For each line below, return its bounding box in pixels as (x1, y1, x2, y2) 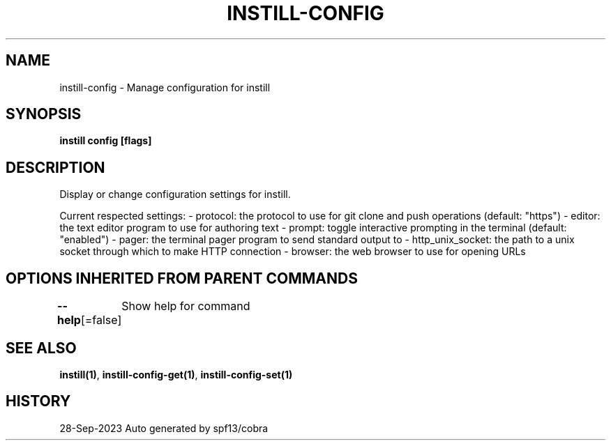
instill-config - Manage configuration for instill (59, 81, 271, 93)
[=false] (80, 313, 122, 328)
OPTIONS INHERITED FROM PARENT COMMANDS (6, 269, 358, 287)
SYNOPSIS (6, 105, 82, 123)
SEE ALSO (6, 339, 77, 357)
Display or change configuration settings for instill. (59, 188, 291, 201)
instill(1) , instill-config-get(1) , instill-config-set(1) (59, 368, 293, 380)
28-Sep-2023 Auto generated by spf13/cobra (59, 422, 269, 434)
